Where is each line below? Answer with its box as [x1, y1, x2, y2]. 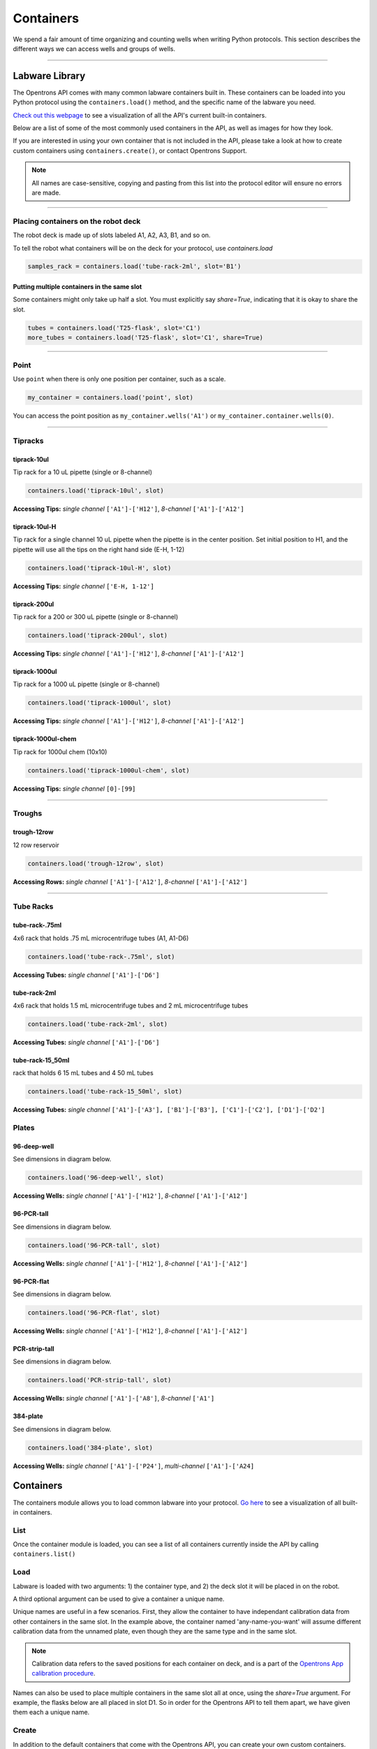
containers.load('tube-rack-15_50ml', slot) [27, 1088, 183, 1096]
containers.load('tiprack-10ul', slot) [27, 486, 164, 495]
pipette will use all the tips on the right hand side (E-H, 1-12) [13, 545, 185, 553]
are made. [31, 188, 61, 197]
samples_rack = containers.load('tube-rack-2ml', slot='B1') [27, 262, 242, 271]
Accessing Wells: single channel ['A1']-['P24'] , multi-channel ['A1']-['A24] [13, 1461, 255, 1470]
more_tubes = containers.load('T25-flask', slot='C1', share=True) [27, 334, 264, 342]
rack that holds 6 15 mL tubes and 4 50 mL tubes [13, 1069, 154, 1077]
